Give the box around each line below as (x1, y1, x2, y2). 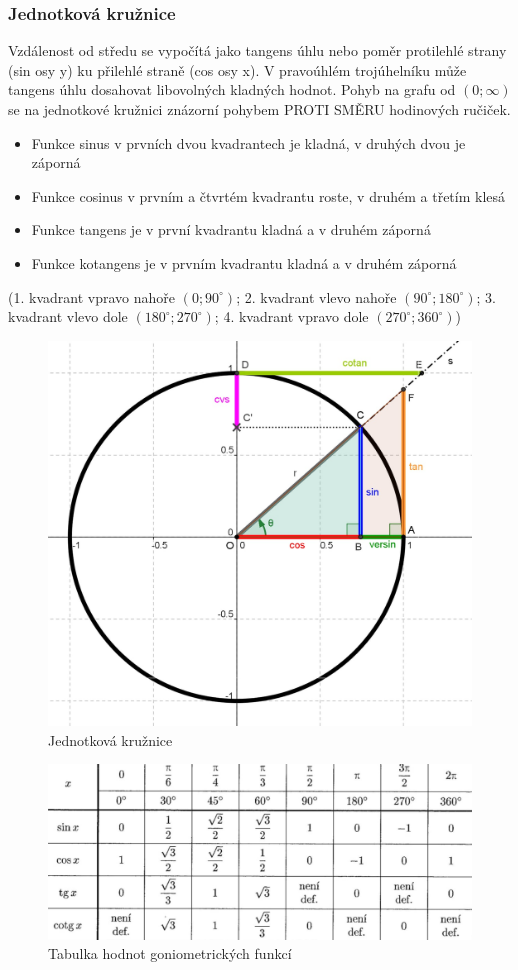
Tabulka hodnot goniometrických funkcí (48, 943, 292, 964)
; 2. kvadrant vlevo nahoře (236, 286, 397, 307)
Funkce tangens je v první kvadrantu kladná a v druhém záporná (31, 219, 431, 240)
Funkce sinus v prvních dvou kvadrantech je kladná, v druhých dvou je (31, 132, 466, 153)
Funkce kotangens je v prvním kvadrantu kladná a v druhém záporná (31, 252, 457, 273)
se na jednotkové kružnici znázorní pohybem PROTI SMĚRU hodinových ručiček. (8, 99, 511, 119)
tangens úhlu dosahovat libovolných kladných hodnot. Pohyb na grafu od (8, 79, 456, 100)
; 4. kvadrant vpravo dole (214, 306, 369, 327)
